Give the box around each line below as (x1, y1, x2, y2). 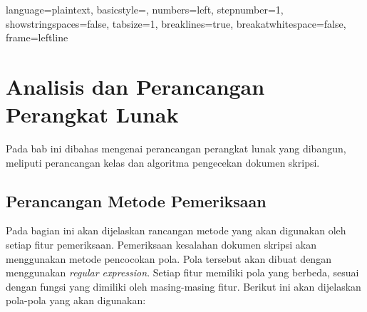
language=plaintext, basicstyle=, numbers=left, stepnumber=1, (6, 2, 284, 16)
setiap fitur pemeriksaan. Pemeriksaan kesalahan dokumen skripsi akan (6, 237, 317, 252)
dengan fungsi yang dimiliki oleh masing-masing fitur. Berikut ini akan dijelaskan (6, 279, 361, 293)
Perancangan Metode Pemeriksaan (6, 189, 267, 212)
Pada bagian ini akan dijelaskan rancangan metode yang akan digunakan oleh (6, 223, 346, 238)
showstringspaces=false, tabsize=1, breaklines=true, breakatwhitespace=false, (6, 16, 346, 31)
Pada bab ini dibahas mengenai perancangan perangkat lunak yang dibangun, (6, 141, 346, 156)
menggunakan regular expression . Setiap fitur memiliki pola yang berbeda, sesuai (6, 265, 359, 280)
